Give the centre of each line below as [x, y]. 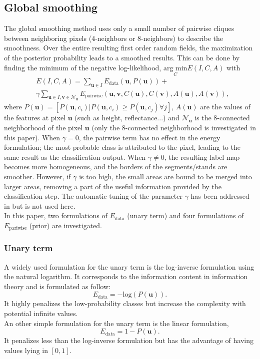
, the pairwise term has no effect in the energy [149, 137]
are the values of [225, 107]
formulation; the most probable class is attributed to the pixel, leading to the [122, 147]
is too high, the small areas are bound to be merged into [165, 176]
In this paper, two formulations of [56, 215]
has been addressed [220, 196]
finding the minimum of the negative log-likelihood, [83, 67]
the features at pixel [35, 118]
